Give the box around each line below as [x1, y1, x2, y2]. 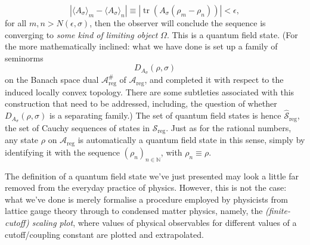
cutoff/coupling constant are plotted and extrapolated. [5, 228, 204, 240]
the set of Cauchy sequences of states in [5, 121, 150, 134]
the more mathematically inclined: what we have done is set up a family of [5, 40, 278, 52]
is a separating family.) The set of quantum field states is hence [49, 109, 281, 122]
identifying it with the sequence [5, 145, 120, 158]
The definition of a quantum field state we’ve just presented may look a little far [5, 169, 299, 182]
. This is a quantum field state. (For [166, 28, 298, 41]
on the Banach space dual [5, 73, 99, 86]
